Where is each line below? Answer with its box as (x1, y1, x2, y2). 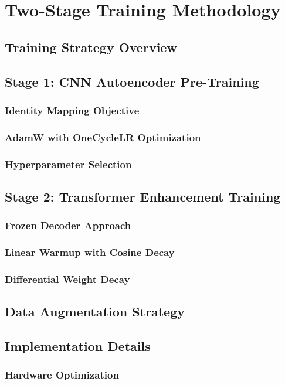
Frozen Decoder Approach (5, 218, 131, 233)
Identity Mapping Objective (5, 103, 140, 117)
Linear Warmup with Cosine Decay (5, 245, 175, 260)
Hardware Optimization (5, 367, 119, 382)
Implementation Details (5, 336, 151, 355)
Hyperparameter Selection (5, 156, 132, 171)
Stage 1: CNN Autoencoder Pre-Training (5, 72, 259, 90)
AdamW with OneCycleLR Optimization (5, 130, 201, 144)
